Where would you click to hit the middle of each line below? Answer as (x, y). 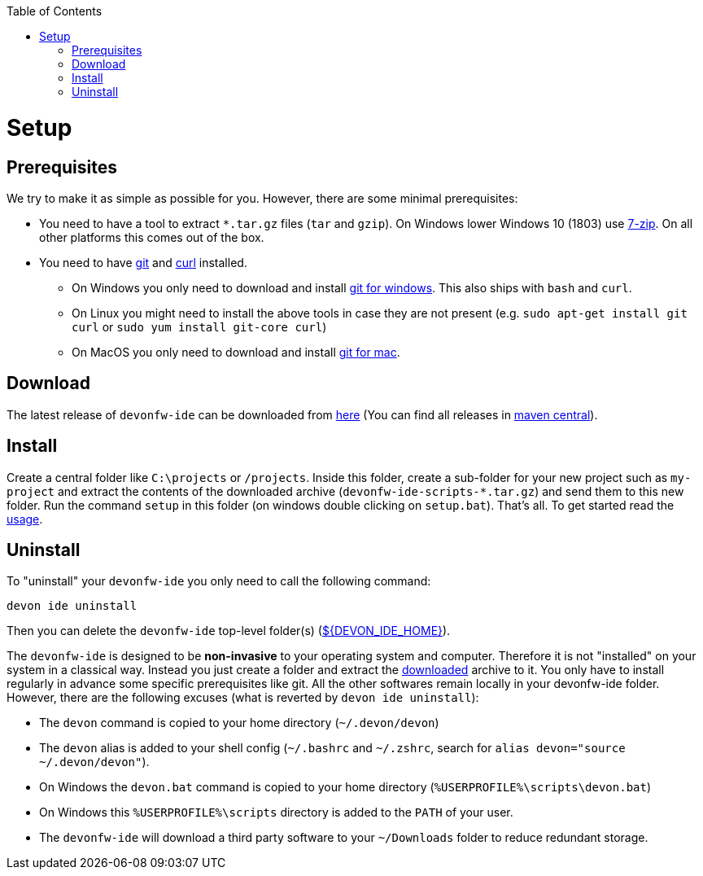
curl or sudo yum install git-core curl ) (199, 326)
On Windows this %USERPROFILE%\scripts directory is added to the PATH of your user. (276, 812)
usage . (25, 519)
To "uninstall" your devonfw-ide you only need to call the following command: (219, 581)
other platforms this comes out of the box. (152, 237)
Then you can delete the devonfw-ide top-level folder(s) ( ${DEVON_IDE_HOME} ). (229, 631)
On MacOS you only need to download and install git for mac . (236, 352)
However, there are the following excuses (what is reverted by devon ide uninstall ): (243, 698)
